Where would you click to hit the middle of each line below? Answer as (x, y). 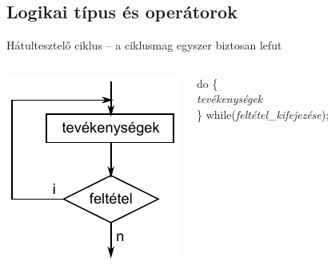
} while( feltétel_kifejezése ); (263, 114)
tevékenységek (230, 99)
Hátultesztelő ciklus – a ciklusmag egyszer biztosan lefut (144, 45)
